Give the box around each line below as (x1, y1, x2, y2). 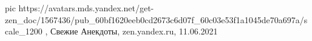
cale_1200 (5, 25, 42, 37)
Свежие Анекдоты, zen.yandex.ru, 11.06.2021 (50, 25, 218, 37)
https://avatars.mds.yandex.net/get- (18, 2, 154, 14)
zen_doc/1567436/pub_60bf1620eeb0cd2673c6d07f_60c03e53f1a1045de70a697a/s (5, 13, 308, 26)
